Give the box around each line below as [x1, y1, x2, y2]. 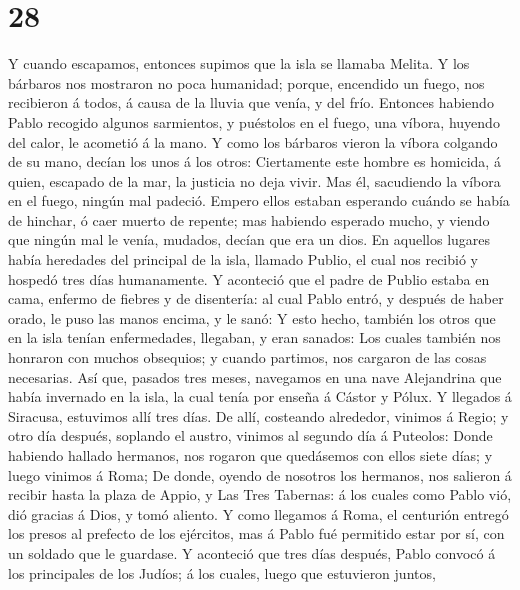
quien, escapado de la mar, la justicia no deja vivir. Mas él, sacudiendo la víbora [8, 170, 501, 191]
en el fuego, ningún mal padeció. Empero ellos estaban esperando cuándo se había [8, 190, 510, 211]
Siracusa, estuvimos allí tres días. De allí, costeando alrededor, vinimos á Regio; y [8, 405, 509, 426]
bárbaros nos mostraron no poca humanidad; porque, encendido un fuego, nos [8, 72, 485, 93]
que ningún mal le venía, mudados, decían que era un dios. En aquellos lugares [8, 229, 491, 250]
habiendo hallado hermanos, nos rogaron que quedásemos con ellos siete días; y [8, 445, 493, 465]
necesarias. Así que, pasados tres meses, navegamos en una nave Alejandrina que [8, 366, 502, 387]
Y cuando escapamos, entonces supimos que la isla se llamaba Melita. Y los [8, 53, 470, 74]
